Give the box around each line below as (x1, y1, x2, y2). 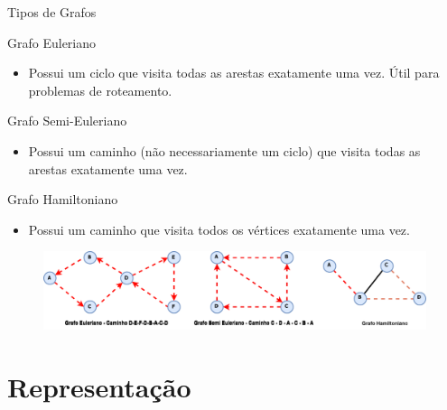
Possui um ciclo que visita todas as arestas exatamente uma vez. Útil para (28, 63, 440, 82)
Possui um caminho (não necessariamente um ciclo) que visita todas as (28, 141, 421, 160)
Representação (7, 368, 191, 405)
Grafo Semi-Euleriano (7, 111, 127, 130)
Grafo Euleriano (7, 33, 97, 51)
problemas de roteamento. (28, 80, 172, 99)
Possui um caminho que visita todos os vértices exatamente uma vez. (28, 219, 410, 238)
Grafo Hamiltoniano (7, 190, 118, 209)
